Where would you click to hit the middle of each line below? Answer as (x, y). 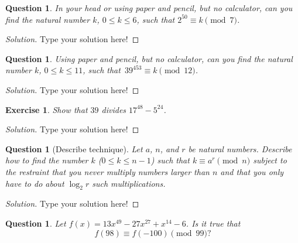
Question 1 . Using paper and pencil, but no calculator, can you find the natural (149, 58)
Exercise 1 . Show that (47, 109)
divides (114, 109)
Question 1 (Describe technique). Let (74, 148)
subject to (270, 160)
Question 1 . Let (36, 223)
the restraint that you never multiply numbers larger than (107, 171)
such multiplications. (129, 183)
